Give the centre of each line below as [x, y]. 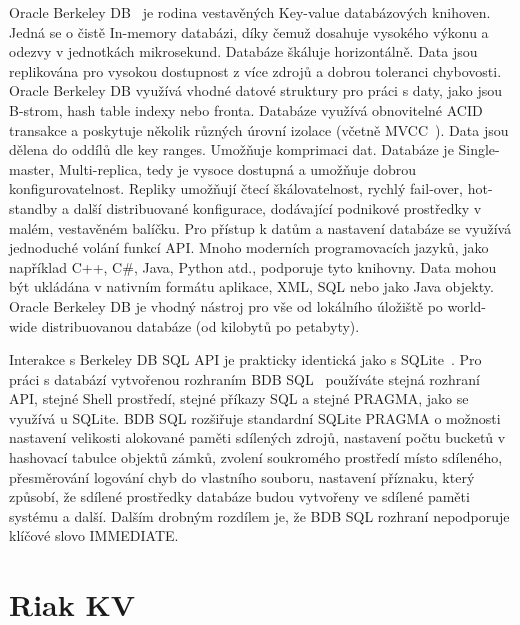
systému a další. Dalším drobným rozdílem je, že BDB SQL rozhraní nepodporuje [259, 515]
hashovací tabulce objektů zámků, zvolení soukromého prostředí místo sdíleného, [256, 457]
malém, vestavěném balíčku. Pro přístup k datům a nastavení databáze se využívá [260, 227]
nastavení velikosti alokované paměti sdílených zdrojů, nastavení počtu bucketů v [257, 437]
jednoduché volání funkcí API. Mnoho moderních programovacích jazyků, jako [249, 247]
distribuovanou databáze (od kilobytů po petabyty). [200, 325]
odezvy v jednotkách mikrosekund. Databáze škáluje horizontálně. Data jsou [243, 51]
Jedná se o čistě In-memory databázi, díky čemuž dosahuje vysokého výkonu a [249, 31]
